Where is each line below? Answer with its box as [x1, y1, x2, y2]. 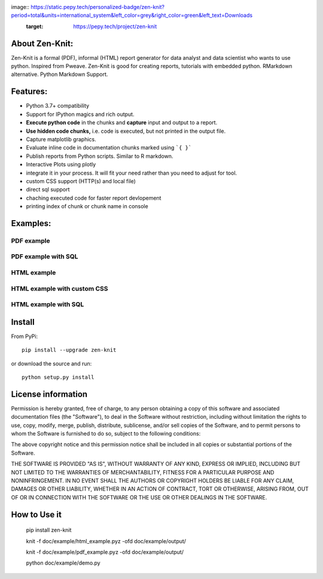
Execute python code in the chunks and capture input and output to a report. [26, 119, 218, 126]
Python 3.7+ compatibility [26, 102, 90, 109]
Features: [11, 87, 48, 97]
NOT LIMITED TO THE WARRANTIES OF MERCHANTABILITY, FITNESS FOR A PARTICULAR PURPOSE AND [11, 468, 275, 476]
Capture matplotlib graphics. [26, 135, 96, 143]
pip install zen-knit [26, 526, 72, 534]
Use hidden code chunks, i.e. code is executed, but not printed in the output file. [26, 127, 226, 135]
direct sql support [26, 186, 70, 193]
